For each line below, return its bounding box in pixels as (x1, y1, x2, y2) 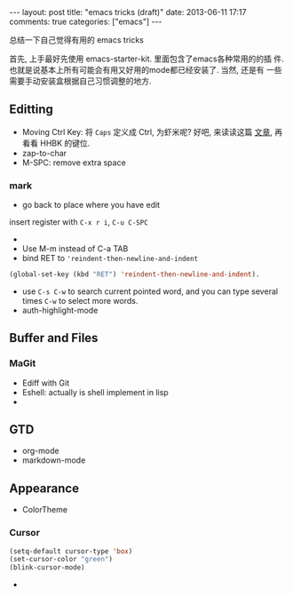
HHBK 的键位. (39, 138, 91, 148)
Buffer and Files (9, 330, 99, 346)
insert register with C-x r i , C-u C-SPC (9, 217, 148, 227)
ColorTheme (21, 505, 68, 515)
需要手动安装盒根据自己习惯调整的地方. (9, 75, 153, 86)
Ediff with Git (21, 377, 69, 388)
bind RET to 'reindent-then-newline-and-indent (21, 253, 198, 264)
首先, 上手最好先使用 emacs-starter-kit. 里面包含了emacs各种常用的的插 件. (9, 53, 284, 64)
